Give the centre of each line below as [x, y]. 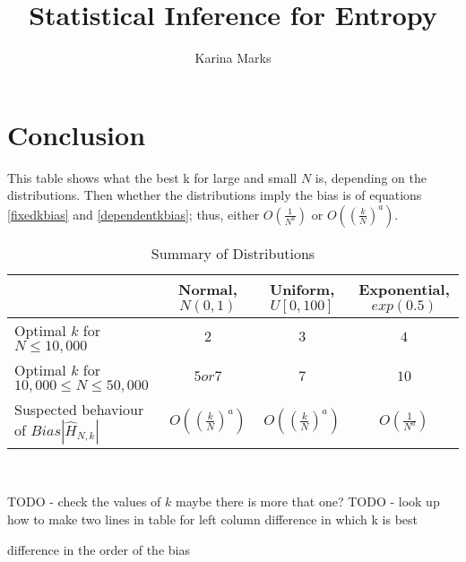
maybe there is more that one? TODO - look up [307, 501]
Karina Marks [233, 58]
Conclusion [77, 134]
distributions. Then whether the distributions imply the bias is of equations [215, 195]
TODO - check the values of [84, 501]
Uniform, [302, 289]
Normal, [208, 289]
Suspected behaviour [79, 409]
